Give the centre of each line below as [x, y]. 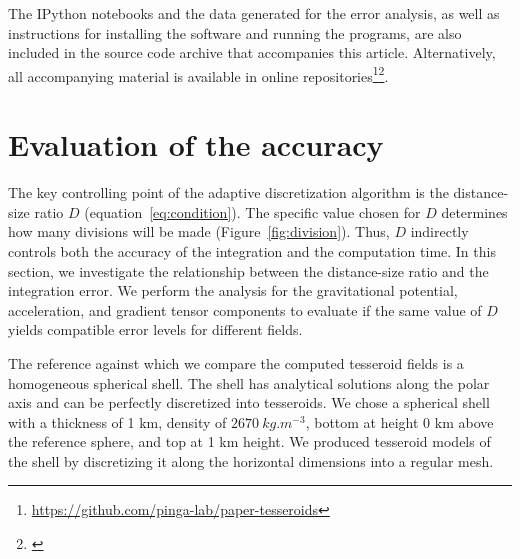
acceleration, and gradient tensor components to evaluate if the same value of [245, 309]
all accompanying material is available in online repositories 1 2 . [198, 74]
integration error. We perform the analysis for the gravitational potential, [233, 290]
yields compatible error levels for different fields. [155, 329]
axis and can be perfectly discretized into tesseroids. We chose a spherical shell [249, 402]
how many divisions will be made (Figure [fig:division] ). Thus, [199, 231]
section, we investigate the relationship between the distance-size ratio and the [248, 270]
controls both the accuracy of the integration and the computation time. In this [252, 250]
